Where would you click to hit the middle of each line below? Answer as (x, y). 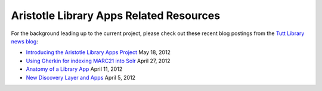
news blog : (24, 41)
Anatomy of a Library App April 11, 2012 (74, 69)
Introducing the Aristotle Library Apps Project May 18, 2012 (98, 52)
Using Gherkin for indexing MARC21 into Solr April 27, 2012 (98, 61)
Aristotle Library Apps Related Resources (116, 15)
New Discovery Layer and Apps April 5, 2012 (81, 77)
